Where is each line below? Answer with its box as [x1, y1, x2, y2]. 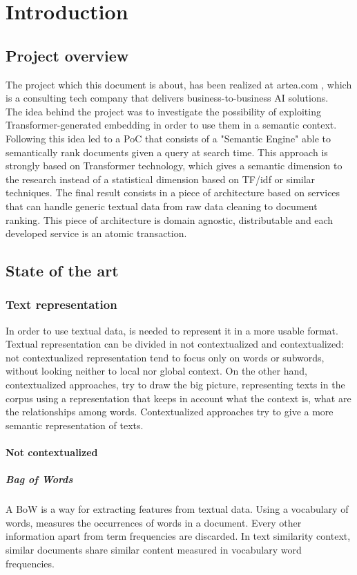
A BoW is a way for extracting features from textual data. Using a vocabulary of [6, 502, 349, 516]
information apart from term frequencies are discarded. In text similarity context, [6, 529, 351, 543]
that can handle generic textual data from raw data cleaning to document [6, 198, 318, 213]
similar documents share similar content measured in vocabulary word [6, 542, 302, 556]
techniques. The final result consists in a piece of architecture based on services [6, 185, 340, 200]
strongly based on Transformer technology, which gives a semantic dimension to [6, 158, 342, 173]
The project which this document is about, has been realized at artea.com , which [6, 77, 352, 91]
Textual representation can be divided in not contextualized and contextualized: [6, 337, 344, 351]
